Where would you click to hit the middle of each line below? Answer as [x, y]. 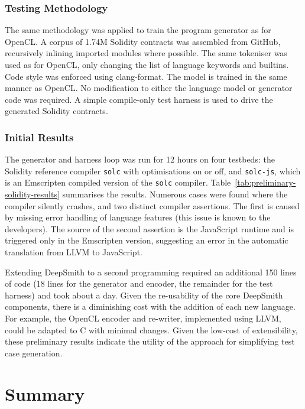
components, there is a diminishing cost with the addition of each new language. [150, 306]
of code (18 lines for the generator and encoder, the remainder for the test [139, 283]
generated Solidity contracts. [56, 111]
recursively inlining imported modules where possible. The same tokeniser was [146, 53]
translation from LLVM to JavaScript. [74, 252]
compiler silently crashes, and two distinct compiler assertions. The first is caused [152, 205]
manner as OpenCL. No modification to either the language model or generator [149, 88]
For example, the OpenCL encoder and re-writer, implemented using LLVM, [143, 318]
